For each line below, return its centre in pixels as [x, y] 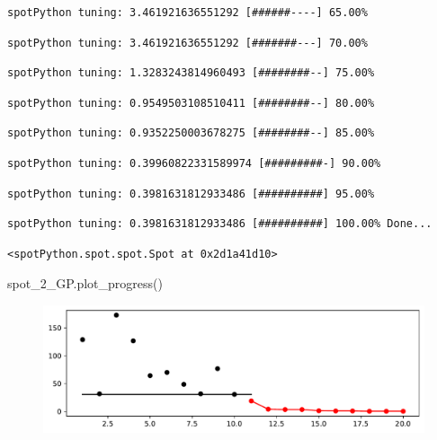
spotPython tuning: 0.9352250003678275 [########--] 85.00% [191, 133]
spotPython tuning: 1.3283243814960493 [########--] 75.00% [191, 73]
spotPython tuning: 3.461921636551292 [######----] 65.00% [187, 13]
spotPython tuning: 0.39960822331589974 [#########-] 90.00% [194, 163]
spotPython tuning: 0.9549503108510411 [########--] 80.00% [191, 103]
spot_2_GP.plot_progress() [85, 283]
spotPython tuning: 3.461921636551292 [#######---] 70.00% [187, 43]
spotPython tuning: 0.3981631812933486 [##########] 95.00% [191, 194]
